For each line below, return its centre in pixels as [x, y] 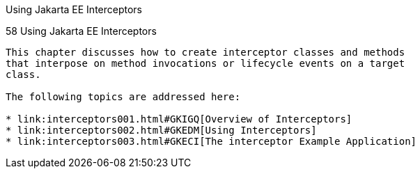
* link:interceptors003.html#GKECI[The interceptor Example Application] [211, 141]
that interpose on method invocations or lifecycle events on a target [205, 63]
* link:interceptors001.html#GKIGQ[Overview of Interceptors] [179, 119]
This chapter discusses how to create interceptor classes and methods [205, 52]
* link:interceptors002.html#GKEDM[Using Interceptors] [161, 130]
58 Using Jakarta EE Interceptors [81, 31]
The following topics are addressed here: [123, 97]
